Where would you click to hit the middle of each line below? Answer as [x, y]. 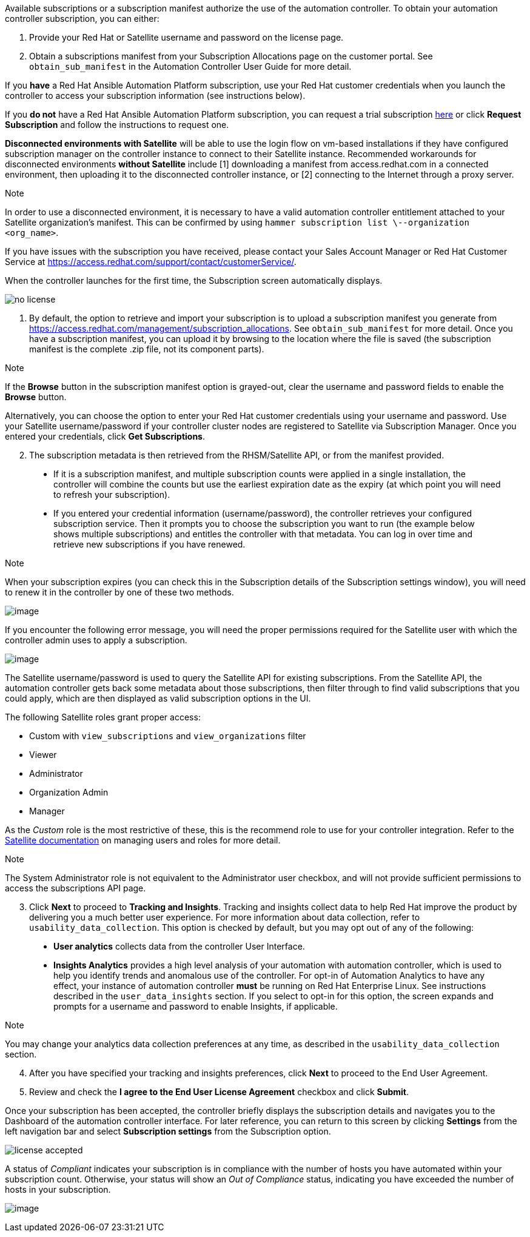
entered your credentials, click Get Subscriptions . [105, 436]
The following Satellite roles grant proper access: [103, 717]
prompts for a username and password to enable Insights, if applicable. [196, 1006]
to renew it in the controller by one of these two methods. [119, 592]
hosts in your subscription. [58, 1189]
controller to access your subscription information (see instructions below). [155, 96]
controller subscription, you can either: [82, 18]
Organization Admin [69, 792]
